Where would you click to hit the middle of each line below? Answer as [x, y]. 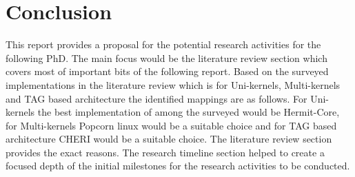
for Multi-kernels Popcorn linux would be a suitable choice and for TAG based [171, 125]
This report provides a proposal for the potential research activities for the [163, 44]
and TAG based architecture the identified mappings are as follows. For [156, 98]
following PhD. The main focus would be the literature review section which [166, 58]
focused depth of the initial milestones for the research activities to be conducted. [178, 166]
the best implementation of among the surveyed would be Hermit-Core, [189, 112]
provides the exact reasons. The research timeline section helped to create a [165, 152]
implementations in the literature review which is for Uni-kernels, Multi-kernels [173, 84]
